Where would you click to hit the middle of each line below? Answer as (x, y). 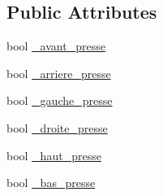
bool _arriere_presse (59, 73)
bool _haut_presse (54, 155)
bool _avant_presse (56, 46)
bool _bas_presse (51, 183)
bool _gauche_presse (60, 100)
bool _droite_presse (57, 127)
